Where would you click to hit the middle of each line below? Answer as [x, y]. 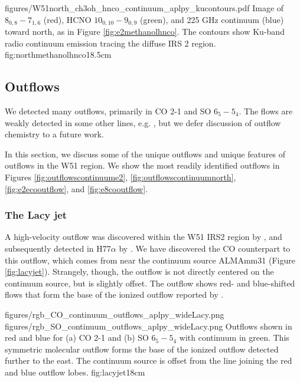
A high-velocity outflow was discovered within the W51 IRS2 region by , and [144, 237]
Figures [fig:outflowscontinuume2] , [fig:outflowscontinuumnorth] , [120, 177]
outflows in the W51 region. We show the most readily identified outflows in [142, 165]
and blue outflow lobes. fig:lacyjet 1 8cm [75, 372]
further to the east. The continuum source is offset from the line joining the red [149, 360]
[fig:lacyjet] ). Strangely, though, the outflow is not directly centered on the [139, 271]
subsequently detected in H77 [58, 248]
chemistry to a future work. [54, 134]
